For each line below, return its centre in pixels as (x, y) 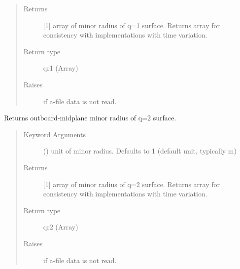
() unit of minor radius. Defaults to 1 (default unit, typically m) (140, 151)
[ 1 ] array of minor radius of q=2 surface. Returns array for (132, 184)
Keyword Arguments (54, 134)
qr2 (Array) (61, 227)
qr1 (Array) (61, 68)
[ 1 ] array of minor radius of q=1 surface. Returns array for (132, 25)
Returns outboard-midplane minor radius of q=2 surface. (90, 118)
